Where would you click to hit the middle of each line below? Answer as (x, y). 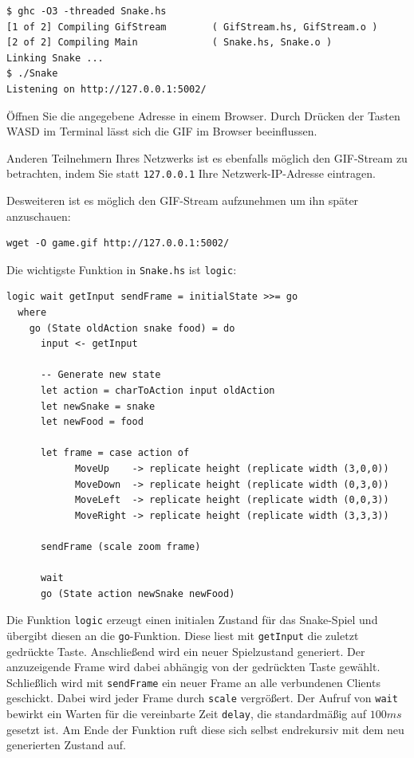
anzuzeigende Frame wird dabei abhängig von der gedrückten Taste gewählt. (193, 667)
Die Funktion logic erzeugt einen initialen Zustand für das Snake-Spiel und (192, 620)
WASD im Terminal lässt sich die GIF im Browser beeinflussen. (162, 131)
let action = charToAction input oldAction (158, 391)
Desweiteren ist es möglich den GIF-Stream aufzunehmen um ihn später (183, 200)
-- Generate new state (101, 375)
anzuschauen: (39, 216)
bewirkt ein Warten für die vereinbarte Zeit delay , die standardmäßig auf (187, 714)
